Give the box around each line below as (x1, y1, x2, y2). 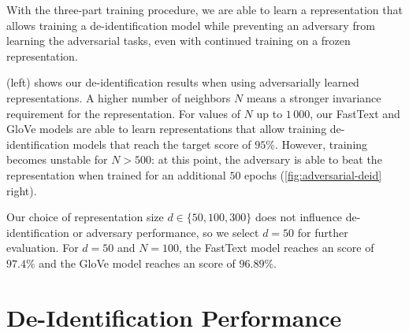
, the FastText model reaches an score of (179, 239, 374, 256)
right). (6, 182, 37, 198)
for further (297, 224, 348, 240)
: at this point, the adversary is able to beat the (151, 151, 382, 168)
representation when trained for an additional (6, 166, 226, 183)
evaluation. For (6, 239, 79, 256)
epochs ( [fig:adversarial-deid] (244, 166, 382, 183)
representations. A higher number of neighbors (6, 89, 231, 105)
